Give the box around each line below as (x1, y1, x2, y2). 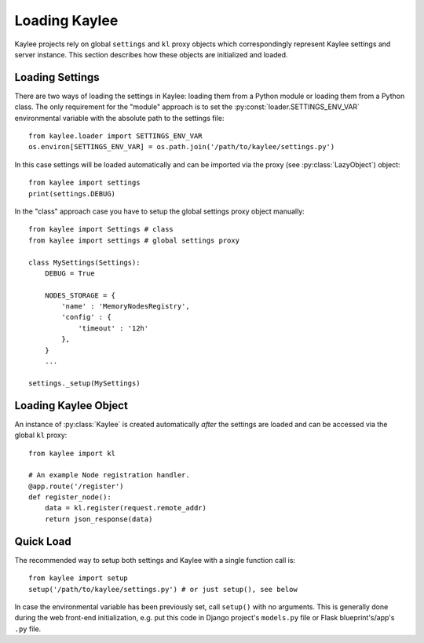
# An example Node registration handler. (28, 471, 190, 480)
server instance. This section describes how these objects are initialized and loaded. (14, 49, 288, 59)
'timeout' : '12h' (78, 323, 149, 333)
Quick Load (14, 535, 71, 548)
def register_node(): (28, 493, 111, 502)
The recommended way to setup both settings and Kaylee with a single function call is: (14, 555, 296, 564)
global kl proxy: (14, 430, 68, 440)
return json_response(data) (44, 514, 153, 524)
